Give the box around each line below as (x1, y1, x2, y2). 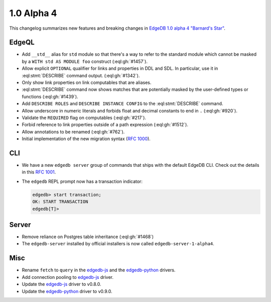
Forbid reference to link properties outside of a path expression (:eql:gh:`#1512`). (22, 122, 188, 128)
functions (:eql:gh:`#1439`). (22, 93, 78, 99)
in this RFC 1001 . (22, 169, 56, 175)
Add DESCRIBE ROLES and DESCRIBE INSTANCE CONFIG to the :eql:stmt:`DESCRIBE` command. (22, 100, 223, 107)
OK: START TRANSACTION (32, 199, 88, 205)
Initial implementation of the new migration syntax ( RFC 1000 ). (22, 136, 151, 142)
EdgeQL (9, 38, 35, 47)
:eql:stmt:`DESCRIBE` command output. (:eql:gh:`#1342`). (22, 72, 140, 78)
